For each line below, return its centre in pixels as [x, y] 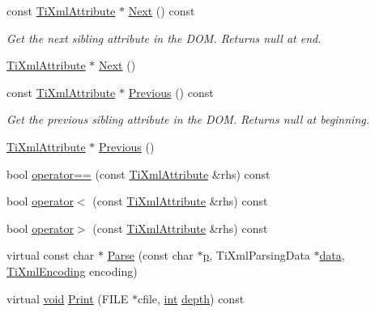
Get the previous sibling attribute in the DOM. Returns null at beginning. [188, 119]
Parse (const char [150, 255]
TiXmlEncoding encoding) [72, 271]
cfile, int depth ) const [191, 298]
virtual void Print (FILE [68, 298]
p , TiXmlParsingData [256, 255]
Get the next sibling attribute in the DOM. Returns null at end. [164, 38]
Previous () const [171, 92]
